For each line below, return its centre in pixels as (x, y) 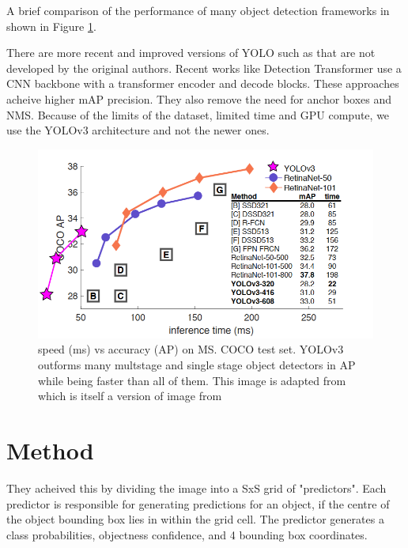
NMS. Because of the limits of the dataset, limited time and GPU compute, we (198, 114)
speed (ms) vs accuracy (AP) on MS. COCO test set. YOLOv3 (191, 349)
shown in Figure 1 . (51, 26)
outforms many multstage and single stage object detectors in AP (197, 365)
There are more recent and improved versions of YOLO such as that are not (191, 53)
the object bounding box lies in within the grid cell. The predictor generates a (195, 519)
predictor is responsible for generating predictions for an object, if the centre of (198, 503)
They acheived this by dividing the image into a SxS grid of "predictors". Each (196, 488)
